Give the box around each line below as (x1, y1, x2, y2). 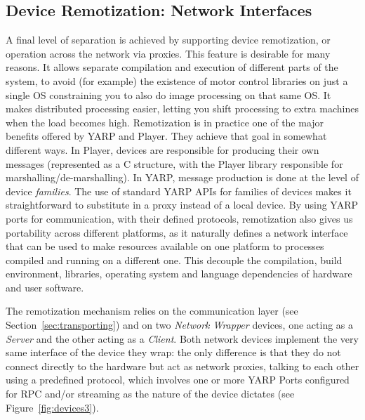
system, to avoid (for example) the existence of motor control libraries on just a (6, 73, 348, 88)
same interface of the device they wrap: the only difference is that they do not (6, 345, 341, 360)
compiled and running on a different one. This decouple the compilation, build (6, 252, 343, 267)
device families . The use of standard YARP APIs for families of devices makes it (6, 183, 352, 198)
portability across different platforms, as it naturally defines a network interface (6, 225, 348, 239)
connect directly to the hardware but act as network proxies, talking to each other (6, 358, 359, 373)
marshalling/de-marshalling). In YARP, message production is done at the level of (6, 170, 359, 185)
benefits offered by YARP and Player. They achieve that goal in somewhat (6, 129, 327, 143)
